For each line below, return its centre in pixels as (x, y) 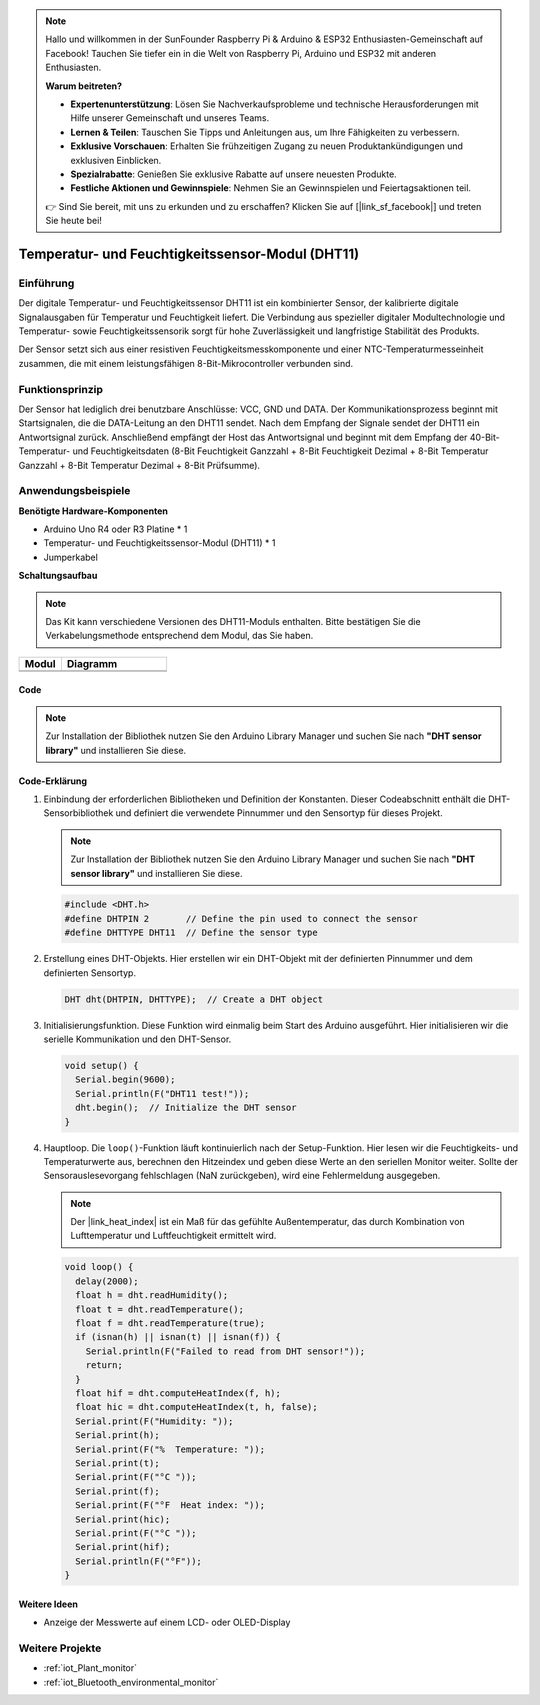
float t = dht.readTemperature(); (160, 1309)
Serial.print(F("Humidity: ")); (154, 1421)
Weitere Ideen (48, 1604)
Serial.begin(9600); (125, 1079)
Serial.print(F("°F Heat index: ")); (170, 1505)
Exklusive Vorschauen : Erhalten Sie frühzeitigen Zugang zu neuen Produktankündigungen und (267, 146)
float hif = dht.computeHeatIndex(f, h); (178, 1393)
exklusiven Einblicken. (116, 160)
